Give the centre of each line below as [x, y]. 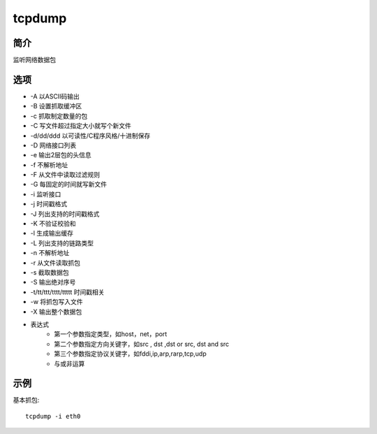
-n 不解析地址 [50, 253]
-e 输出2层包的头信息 [61, 155]
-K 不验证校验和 [53, 224]
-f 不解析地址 [49, 165]
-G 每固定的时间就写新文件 [69, 185]
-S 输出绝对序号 [53, 282]
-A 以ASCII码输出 [55, 96]
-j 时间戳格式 [49, 204]
